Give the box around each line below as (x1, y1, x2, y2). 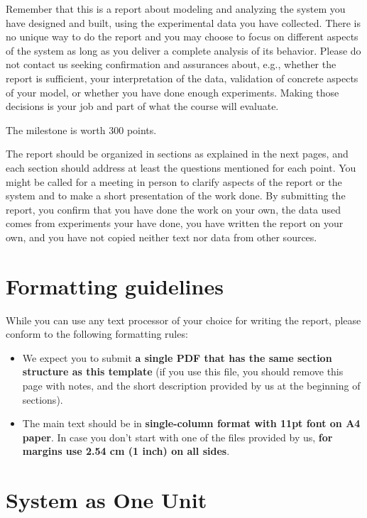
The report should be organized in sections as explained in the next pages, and (6, 146, 349, 161)
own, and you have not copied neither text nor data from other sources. (6, 229, 317, 244)
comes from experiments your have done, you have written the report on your (6, 216, 344, 231)
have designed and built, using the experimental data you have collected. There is (6, 15, 361, 30)
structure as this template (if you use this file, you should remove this (22, 364, 344, 379)
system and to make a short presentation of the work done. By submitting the (6, 188, 346, 203)
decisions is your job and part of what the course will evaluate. (6, 99, 279, 114)
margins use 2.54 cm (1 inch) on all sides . (22, 443, 230, 458)
